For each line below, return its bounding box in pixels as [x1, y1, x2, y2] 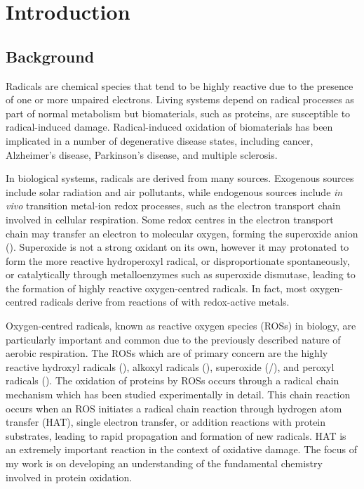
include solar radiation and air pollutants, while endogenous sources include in [6, 184, 343, 199]
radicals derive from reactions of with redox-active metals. [40, 294, 290, 309]
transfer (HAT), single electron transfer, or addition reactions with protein [6, 415, 326, 429]
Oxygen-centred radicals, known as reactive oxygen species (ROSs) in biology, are [6, 318, 356, 333]
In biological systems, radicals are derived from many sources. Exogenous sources [6, 171, 354, 185]
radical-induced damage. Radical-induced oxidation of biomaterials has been [6, 119, 333, 134]
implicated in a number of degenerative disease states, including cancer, [6, 133, 314, 148]
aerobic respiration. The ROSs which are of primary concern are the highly [6, 346, 328, 360]
